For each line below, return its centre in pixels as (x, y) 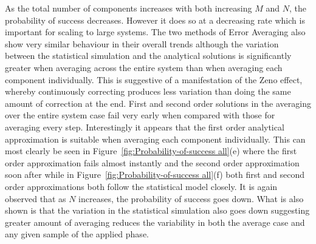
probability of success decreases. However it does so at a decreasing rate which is (155, 20)
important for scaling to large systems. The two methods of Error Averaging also (155, 32)
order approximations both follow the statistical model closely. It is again (141, 186)
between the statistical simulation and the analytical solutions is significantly (148, 56)
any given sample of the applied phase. (77, 234)
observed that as (36, 198)
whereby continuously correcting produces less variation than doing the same (148, 91)
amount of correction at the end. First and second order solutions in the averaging (158, 103)
